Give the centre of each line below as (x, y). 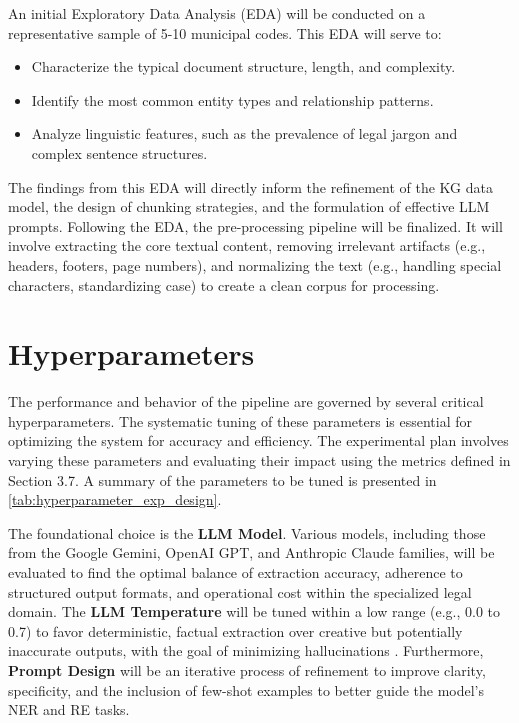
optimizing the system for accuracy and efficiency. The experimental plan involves (258, 440)
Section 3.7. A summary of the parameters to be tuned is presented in (222, 479)
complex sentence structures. (119, 152)
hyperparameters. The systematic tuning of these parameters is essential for (240, 420)
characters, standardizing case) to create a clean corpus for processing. (224, 284)
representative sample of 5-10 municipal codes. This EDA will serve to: (225, 32)
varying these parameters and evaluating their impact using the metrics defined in (259, 460)
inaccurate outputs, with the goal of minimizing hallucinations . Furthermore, (246, 650)
